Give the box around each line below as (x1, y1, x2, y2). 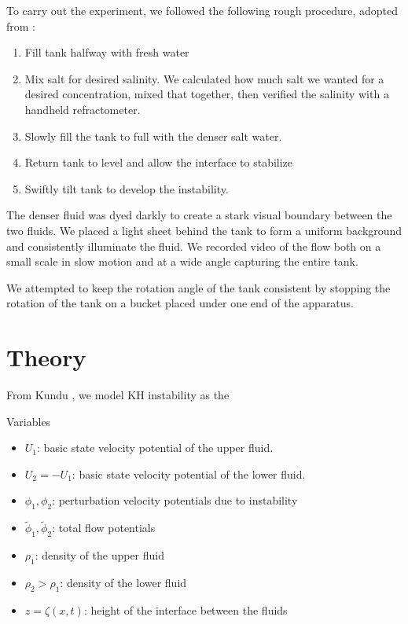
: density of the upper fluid (35, 547, 164, 563)
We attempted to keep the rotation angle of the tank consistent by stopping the (6, 279, 391, 295)
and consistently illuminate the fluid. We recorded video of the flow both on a (6, 237, 381, 254)
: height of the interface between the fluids (83, 601, 288, 618)
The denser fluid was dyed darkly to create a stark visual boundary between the (6, 207, 392, 223)
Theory (6, 341, 86, 373)
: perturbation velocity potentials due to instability (52, 492, 298, 508)
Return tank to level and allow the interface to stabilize (24, 154, 293, 171)
